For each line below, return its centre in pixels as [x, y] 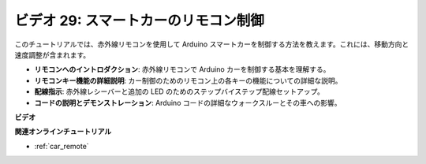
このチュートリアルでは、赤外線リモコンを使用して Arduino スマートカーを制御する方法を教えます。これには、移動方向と [212, 44]
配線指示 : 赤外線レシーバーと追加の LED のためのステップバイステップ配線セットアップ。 [179, 91]
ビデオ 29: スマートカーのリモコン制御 [139, 20]
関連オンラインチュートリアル [63, 132]
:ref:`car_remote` [62, 146]
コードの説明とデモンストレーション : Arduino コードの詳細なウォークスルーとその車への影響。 [188, 102]
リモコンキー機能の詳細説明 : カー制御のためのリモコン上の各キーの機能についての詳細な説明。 [188, 80]
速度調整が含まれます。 [52, 54]
